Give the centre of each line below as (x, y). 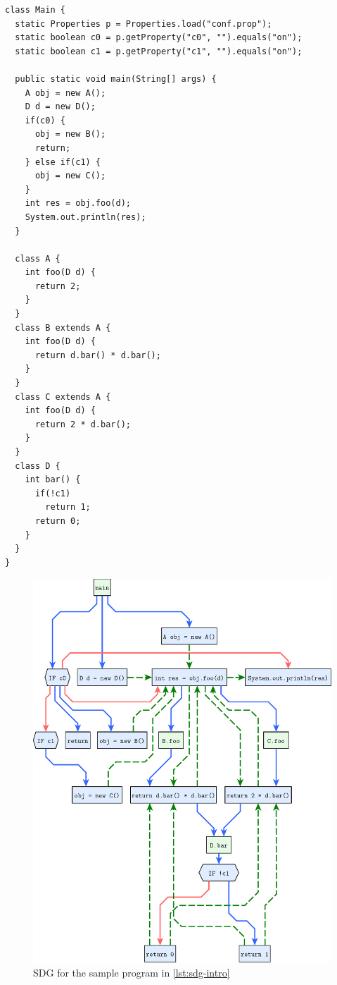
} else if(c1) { (63, 162)
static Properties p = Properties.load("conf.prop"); (144, 24)
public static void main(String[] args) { (116, 79)
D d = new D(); (60, 107)
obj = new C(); (70, 176)
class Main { (35, 10)
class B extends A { (63, 328)
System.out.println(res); (85, 217)
